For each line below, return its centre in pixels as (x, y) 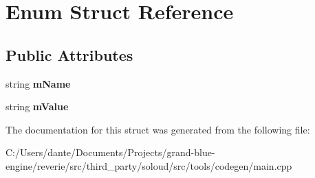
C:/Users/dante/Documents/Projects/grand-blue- (110, 152)
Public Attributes (69, 54)
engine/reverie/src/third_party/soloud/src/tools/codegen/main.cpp (149, 165)
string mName (38, 83)
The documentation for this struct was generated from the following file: (158, 129)
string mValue (37, 106)
